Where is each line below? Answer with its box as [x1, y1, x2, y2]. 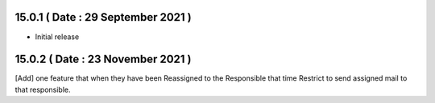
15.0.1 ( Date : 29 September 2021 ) [14, 10, 193, 24]
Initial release [35, 32, 80, 42]
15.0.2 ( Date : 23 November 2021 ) [14, 53, 192, 66]
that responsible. [14, 85, 72, 94]
